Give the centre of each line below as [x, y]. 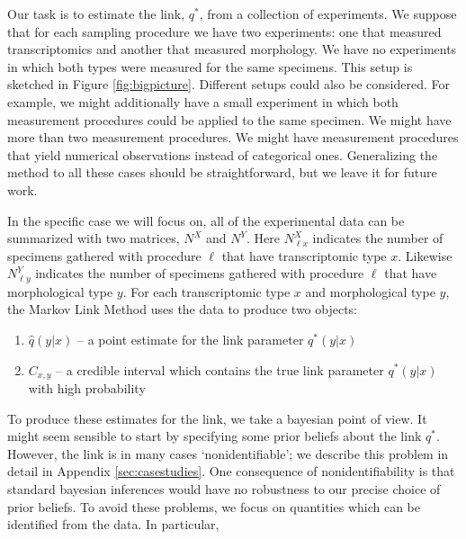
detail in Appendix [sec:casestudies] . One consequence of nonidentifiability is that [231, 471]
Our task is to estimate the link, [96, 13]
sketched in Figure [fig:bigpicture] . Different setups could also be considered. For [229, 84]
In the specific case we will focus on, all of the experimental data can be [206, 220]
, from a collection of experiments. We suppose [328, 13]
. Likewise [425, 255]
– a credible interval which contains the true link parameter [220, 369]
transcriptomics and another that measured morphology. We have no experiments [232, 49]
